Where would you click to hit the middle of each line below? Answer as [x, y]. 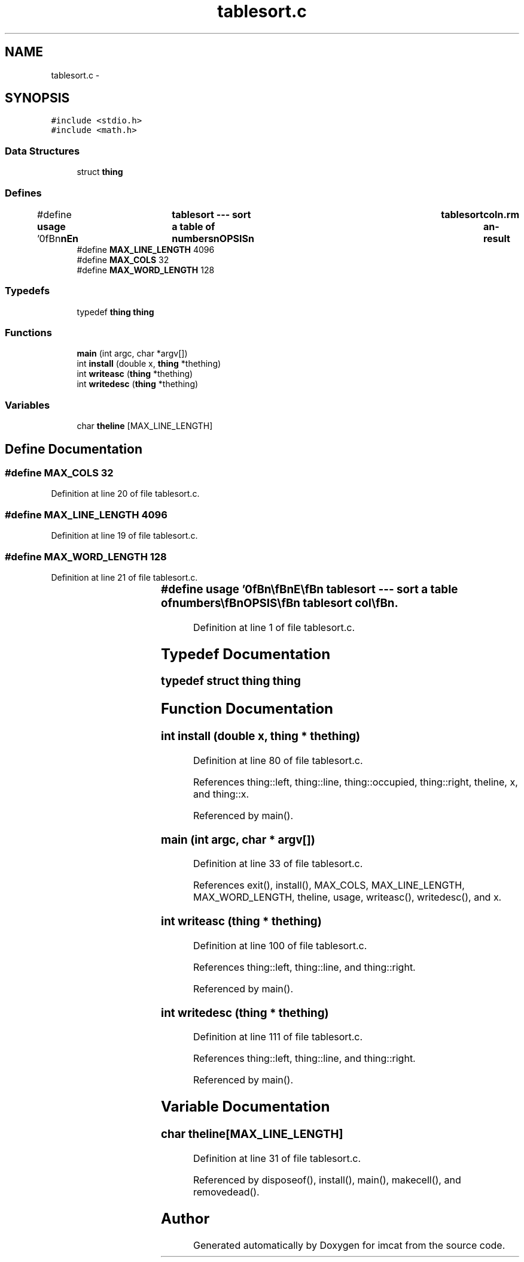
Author [185, 1218]
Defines [23, 193]
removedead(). [226, 1192]
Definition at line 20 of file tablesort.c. [125, 494]
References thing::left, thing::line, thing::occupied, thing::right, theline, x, [355, 782]
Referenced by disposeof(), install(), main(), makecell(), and [327, 1180]
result [496, 238]
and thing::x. [221, 794]
